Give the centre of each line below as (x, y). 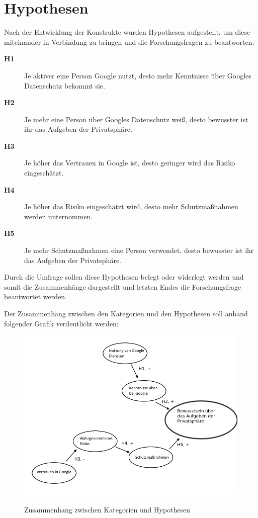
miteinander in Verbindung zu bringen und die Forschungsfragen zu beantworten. (129, 41)
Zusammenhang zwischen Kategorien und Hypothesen (107, 509)
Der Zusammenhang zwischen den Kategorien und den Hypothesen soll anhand (126, 313)
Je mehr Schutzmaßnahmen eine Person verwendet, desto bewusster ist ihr (139, 250)
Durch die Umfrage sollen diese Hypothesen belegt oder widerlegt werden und (124, 277)
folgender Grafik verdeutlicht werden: (61, 323)
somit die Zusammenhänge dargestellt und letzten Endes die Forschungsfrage (123, 286)
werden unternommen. (59, 216)
